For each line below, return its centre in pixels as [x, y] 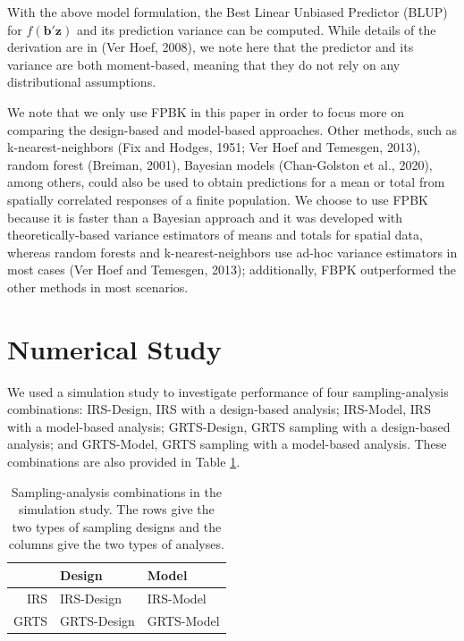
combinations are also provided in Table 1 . [124, 461]
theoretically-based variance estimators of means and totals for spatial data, [215, 235]
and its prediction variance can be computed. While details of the [256, 29]
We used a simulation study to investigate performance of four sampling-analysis [228, 391]
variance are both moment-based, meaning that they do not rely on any [204, 64]
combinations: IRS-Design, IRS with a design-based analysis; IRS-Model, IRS [219, 409]
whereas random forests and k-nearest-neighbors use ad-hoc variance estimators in [232, 252]
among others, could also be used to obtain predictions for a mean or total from [226, 182]
